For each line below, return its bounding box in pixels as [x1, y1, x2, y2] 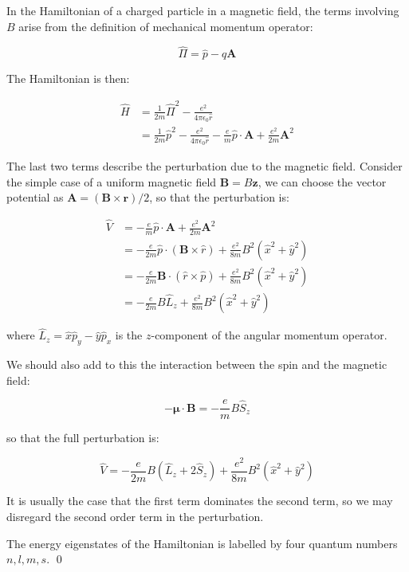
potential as [6, 189, 64, 206]
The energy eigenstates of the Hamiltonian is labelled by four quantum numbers [6, 535, 398, 551]
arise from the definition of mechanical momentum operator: [18, 18, 313, 34]
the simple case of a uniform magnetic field [6, 173, 217, 190]
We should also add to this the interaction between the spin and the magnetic [6, 356, 387, 373]
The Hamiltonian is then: [6, 70, 130, 87]
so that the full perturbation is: [6, 429, 159, 446]
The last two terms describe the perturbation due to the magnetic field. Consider [6, 158, 403, 174]
